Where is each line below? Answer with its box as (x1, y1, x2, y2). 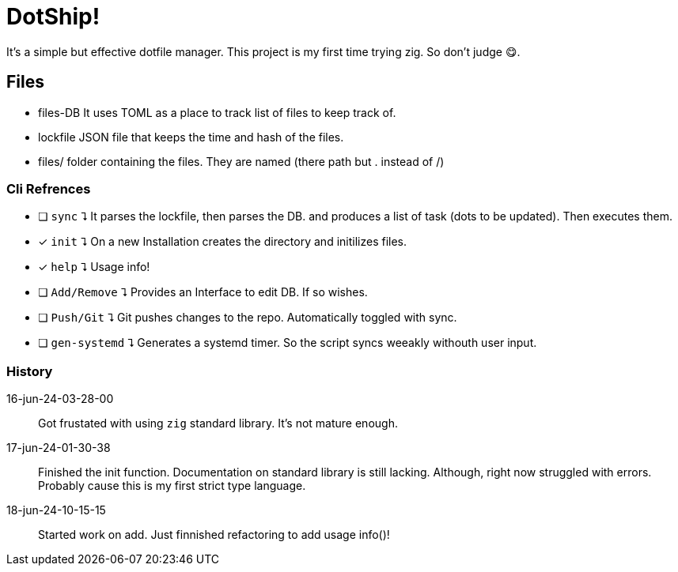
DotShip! (6, 3, 100, 30)
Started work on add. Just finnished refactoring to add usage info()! (38, 528, 390, 542)
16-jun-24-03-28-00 (6, 392, 114, 406)
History (6, 363, 53, 379)
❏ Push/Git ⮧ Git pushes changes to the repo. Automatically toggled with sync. (38, 310, 457, 325)
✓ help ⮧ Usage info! (38, 260, 150, 274)
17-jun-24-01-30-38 (6, 441, 111, 455)
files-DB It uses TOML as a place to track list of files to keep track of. (38, 105, 396, 119)
